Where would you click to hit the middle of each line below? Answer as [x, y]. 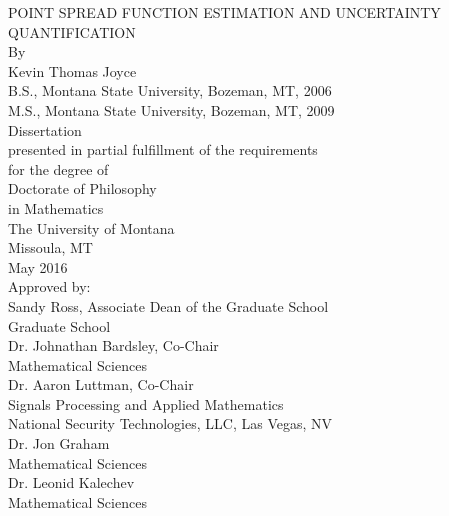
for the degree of [58, 168]
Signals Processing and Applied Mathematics [146, 403]
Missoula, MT [50, 247]
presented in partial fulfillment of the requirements [163, 149]
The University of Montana [91, 227]
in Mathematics [56, 207]
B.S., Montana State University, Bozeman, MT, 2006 [170, 90]
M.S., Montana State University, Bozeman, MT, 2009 [171, 109]
